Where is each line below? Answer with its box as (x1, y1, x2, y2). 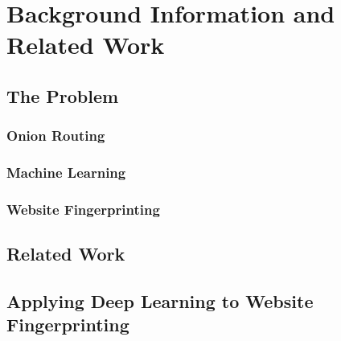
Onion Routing (6, 125, 105, 146)
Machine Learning (6, 162, 126, 183)
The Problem (6, 83, 119, 108)
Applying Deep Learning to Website (6, 289, 314, 314)
